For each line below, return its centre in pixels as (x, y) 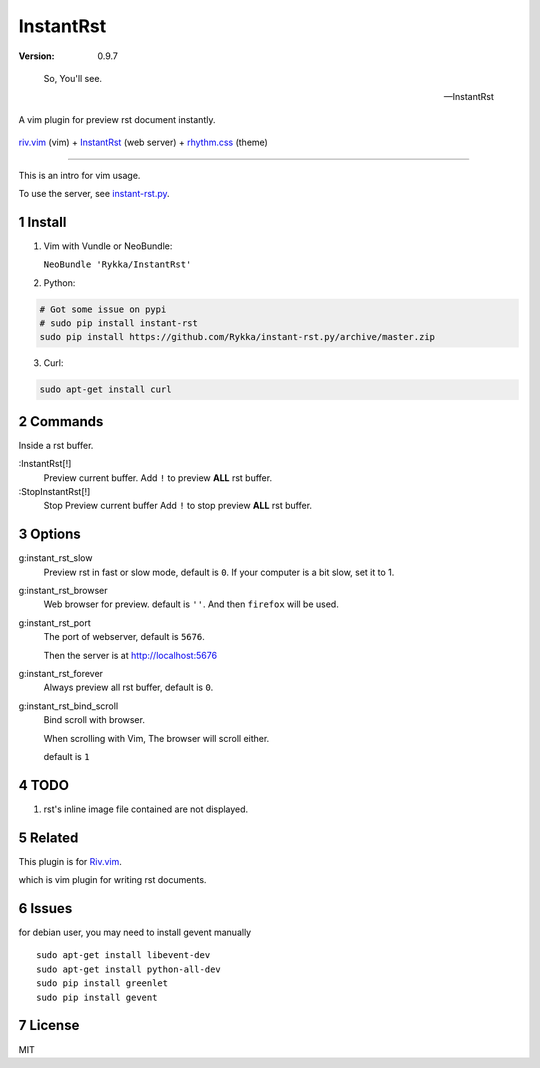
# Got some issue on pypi (103, 309)
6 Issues (45, 908)
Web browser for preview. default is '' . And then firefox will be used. (191, 604)
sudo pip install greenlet (102, 983)
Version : (36, 56)
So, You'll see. (73, 78)
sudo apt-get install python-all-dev (129, 969)
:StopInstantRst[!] (54, 491)
